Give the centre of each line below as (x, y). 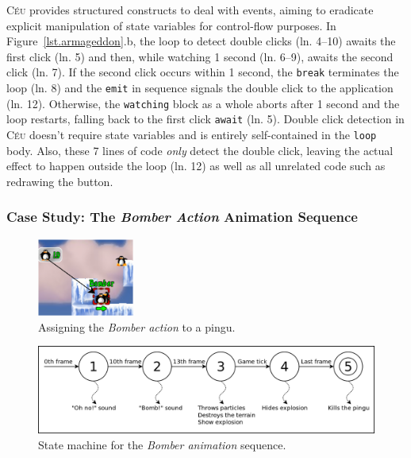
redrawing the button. (60, 181)
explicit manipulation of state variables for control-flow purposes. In (171, 25)
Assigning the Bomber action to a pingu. (137, 326)
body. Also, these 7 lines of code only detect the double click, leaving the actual (200, 150)
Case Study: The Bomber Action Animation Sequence (182, 217)
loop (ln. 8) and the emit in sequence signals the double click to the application (200, 88)
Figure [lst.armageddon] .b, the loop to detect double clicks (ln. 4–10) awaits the (201, 41)
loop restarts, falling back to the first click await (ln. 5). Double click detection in (205, 119)
